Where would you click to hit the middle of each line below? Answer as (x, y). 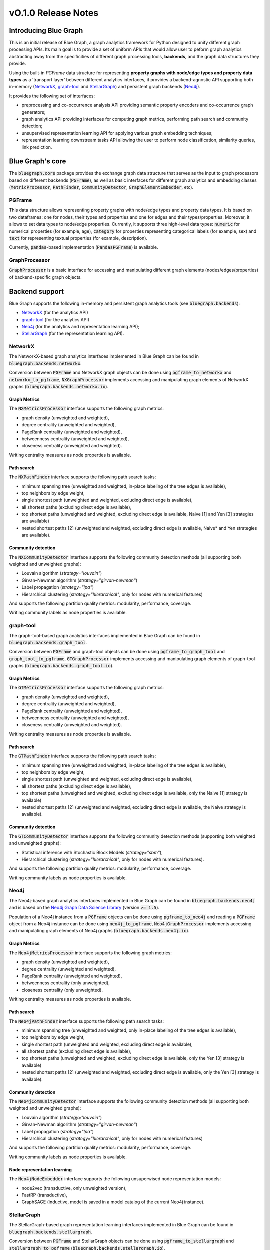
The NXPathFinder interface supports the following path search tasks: (83, 477)
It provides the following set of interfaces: (52, 96)
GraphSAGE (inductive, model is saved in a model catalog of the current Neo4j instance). (113, 1202)
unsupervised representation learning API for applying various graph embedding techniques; (117, 133)
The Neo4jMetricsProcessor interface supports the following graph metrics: (90, 953)
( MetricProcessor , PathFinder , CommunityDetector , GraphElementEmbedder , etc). (101, 187)
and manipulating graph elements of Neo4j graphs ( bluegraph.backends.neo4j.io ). (99, 931)
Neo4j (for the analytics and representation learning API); (81, 326)
